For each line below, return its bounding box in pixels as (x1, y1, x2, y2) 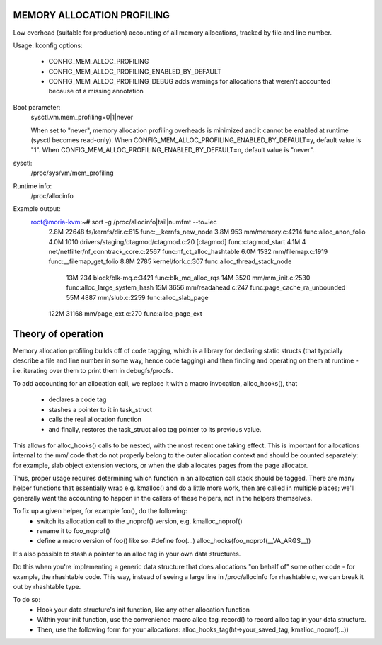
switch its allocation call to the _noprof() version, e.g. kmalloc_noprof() (37, 517, 243, 525)
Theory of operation (13, 328, 104, 340)
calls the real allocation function (48, 415, 141, 424)
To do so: (13, 595, 40, 604)
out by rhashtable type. (13, 583, 81, 590)
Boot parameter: (13, 103, 61, 111)
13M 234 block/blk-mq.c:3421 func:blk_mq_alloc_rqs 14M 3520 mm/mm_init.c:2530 (66, 273, 311, 282)
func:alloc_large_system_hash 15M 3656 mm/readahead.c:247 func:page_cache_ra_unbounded (66, 283, 346, 292)
